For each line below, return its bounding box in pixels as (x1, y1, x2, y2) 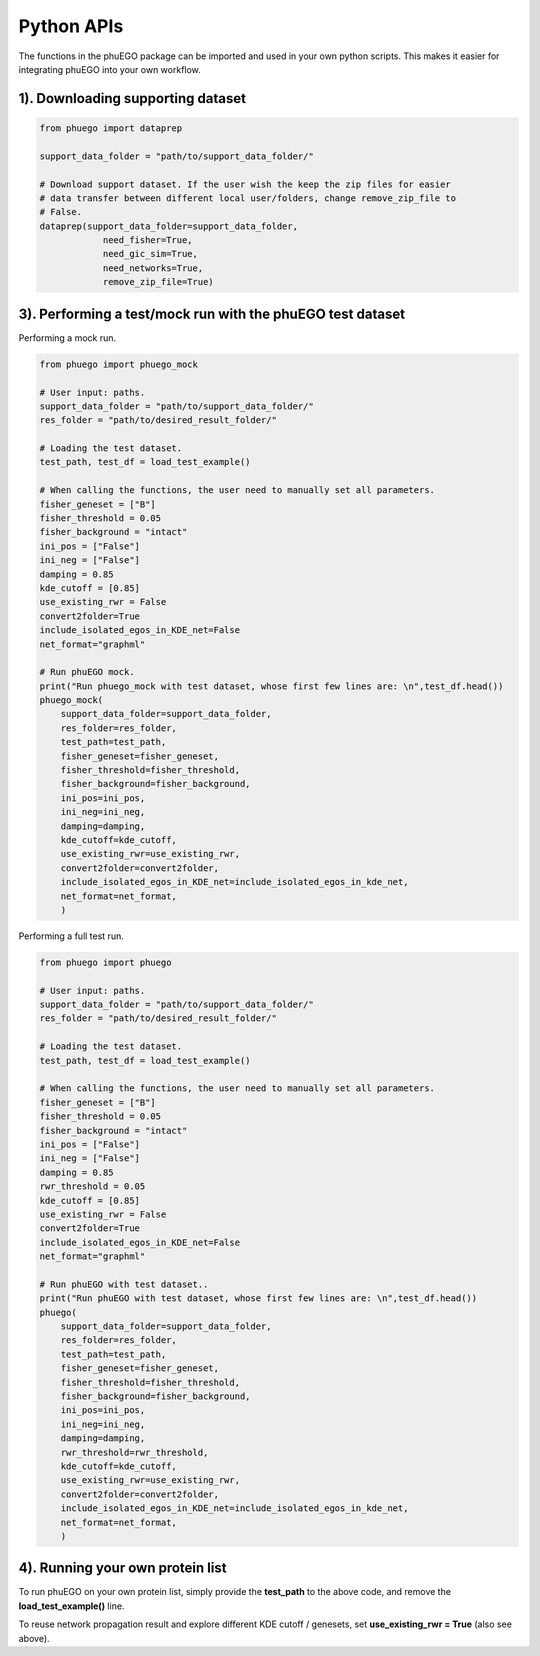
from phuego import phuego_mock (39, 358, 199, 370)
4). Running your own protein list (18, 1560, 227, 1577)
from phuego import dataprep (39, 122, 183, 134)
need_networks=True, (102, 262, 204, 274)
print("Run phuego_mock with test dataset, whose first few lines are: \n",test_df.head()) (39, 680, 504, 692)
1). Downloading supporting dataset (18, 90, 247, 107)
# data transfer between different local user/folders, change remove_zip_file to (39, 192, 457, 204)
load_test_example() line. (18, 1600, 125, 1612)
